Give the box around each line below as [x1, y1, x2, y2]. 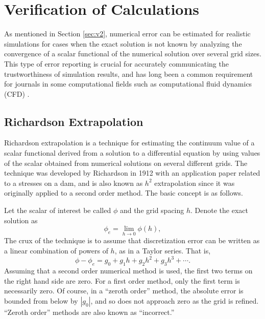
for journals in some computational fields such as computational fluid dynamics [4, 78, 252, 89]
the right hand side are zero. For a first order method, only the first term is [4, 275, 240, 286]
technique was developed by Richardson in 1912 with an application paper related [4, 167, 260, 178]
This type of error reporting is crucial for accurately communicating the [4, 58, 229, 69]
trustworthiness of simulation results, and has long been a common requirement [4, 68, 253, 79]
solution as [4, 215, 38, 225]
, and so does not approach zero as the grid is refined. [90, 295, 259, 306]
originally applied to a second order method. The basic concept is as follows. [4, 187, 243, 198]
